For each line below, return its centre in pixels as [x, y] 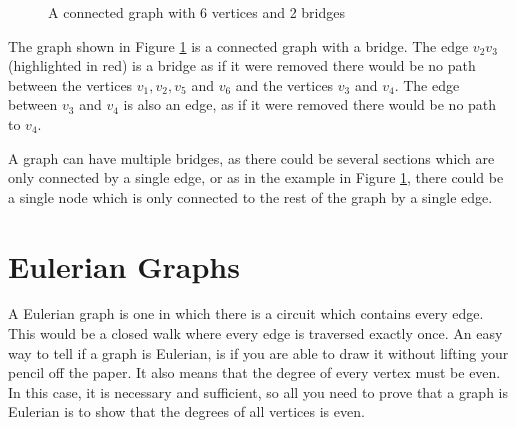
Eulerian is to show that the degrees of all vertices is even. [186, 411]
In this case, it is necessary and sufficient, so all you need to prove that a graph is [258, 391]
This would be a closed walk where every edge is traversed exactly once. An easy [255, 333]
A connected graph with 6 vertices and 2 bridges [196, 12]
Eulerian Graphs [124, 265]
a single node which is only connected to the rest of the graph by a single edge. [250, 196]
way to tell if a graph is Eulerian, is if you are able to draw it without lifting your [258, 352]
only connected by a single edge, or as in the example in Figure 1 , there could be [256, 177]
